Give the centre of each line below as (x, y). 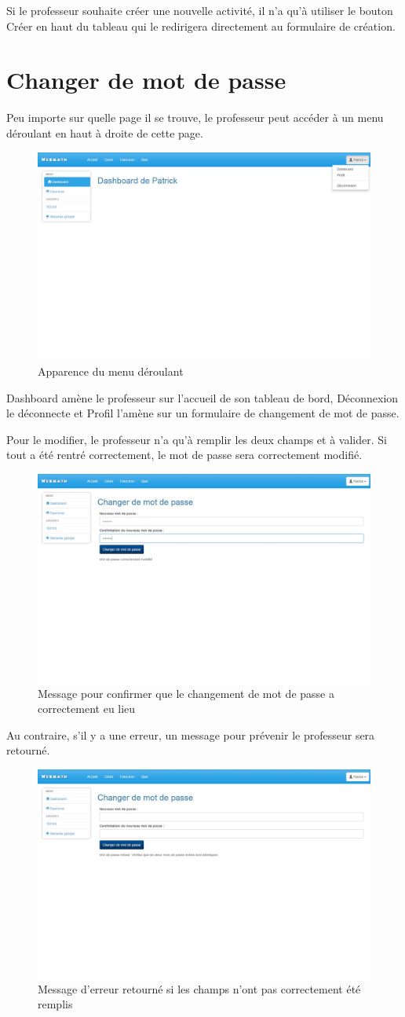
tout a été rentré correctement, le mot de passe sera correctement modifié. (184, 455)
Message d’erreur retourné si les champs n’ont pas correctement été (199, 988)
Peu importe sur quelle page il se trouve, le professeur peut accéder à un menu (195, 117)
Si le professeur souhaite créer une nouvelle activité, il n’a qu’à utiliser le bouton (200, 10)
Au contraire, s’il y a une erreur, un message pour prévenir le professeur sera (191, 734)
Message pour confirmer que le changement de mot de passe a (186, 693)
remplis (55, 1004)
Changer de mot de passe (146, 80)
